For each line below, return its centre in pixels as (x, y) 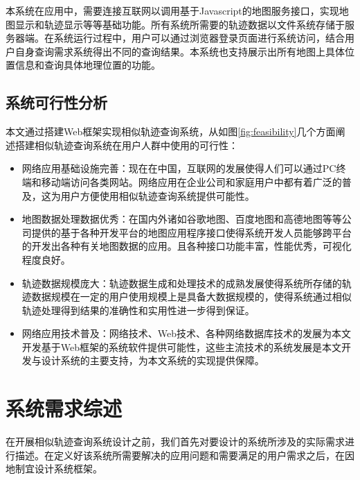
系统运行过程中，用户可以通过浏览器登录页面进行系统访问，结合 (199, 38)
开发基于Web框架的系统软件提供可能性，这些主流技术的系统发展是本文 (182, 346)
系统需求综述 (64, 408)
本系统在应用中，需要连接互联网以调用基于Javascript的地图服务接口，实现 (172, 10)
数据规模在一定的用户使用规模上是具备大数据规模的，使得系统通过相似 (191, 297)
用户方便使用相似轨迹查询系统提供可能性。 (157, 195)
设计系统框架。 (68, 469)
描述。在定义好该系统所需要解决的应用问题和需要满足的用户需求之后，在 (180, 455)
